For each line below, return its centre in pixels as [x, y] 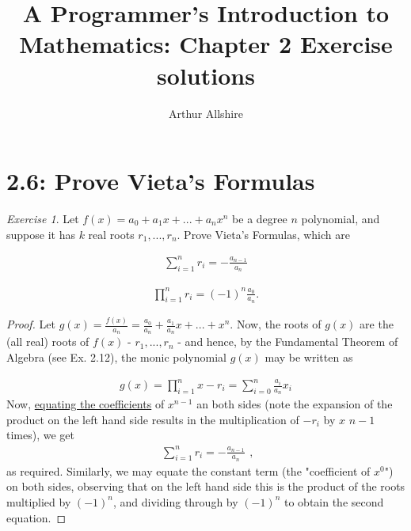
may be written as [309, 357]
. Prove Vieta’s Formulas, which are [263, 234]
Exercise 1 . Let [43, 219]
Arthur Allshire [206, 113]
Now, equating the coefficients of [86, 404]
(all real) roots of [48, 341]
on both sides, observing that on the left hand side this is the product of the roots [206, 486]
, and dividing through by [176, 501]
